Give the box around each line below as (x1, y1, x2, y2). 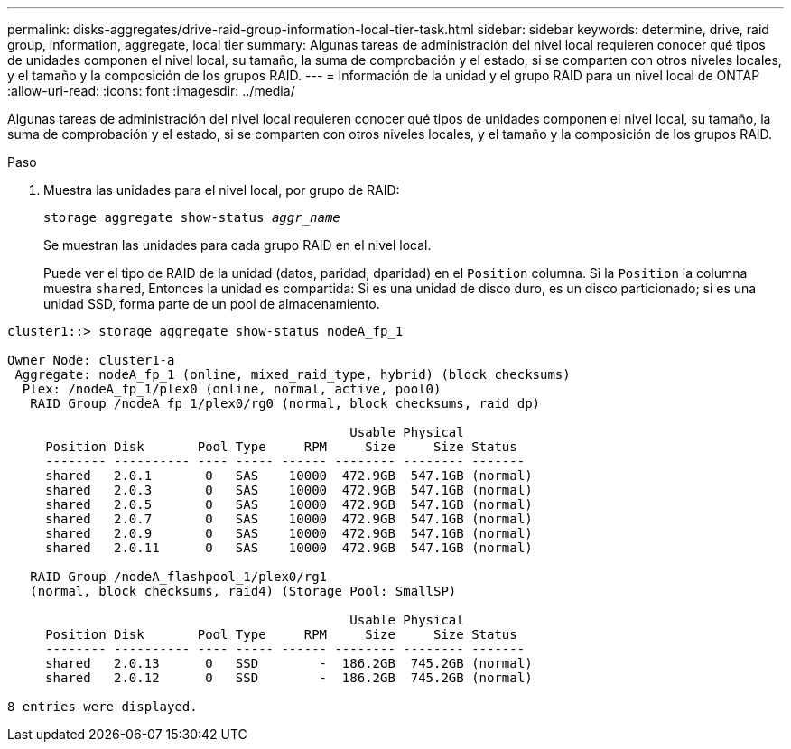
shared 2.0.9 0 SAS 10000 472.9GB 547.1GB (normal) (45, 526, 533, 541)
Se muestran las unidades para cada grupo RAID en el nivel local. (43, 237, 432, 253)
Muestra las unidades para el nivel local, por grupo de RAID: (43, 182, 400, 198)
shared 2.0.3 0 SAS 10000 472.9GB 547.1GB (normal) (45, 483, 533, 497)
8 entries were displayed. (7, 699, 198, 714)
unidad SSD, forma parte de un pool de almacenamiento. (43, 296, 380, 311)
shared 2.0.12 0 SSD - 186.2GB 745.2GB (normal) (45, 670, 533, 685)
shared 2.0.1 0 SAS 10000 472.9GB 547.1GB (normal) (45, 468, 533, 483)
